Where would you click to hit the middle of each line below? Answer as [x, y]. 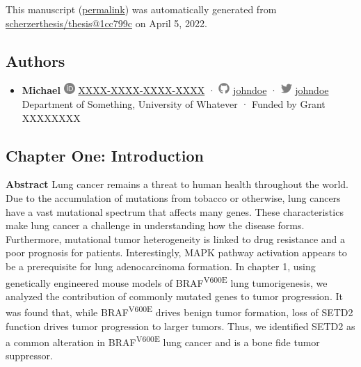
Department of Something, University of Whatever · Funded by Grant [174, 103]
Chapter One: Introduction [105, 155]
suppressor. [29, 356]
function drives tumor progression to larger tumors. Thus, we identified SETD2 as [180, 326]
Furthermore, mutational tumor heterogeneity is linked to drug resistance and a [175, 239]
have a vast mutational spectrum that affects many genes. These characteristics [175, 211]
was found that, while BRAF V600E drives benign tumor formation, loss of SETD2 [179, 311]
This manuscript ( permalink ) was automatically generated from [141, 9]
